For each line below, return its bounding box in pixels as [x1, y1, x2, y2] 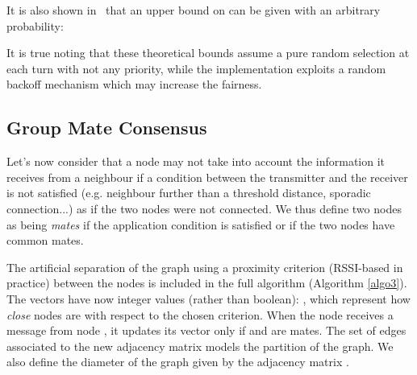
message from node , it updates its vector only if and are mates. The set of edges [6, 322, 407, 339]
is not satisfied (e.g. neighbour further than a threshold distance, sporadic [6, 184, 371, 201]
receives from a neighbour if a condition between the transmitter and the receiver [6, 168, 408, 185]
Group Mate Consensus [6, 115, 207, 140]
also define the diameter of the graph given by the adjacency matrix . [6, 353, 349, 370]
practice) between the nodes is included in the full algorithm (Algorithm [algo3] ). [6, 274, 407, 291]
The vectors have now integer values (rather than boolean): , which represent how [6, 290, 411, 307]
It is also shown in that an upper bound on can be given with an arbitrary [6, 2, 381, 18]
